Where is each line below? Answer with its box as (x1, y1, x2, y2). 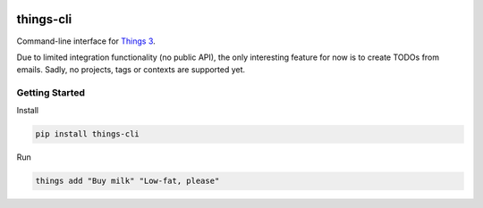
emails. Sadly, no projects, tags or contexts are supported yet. (16, 64, 246, 75)
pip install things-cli (35, 129, 140, 139)
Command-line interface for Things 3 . (16, 36, 156, 46)
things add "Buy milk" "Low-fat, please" (35, 176, 220, 187)
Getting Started (16, 87, 85, 99)
